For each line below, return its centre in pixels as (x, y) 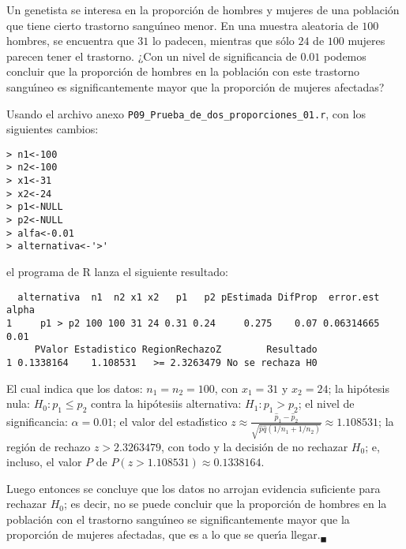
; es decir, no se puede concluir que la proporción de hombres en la (226, 504)
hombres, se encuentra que (70, 41)
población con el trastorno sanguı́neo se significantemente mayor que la (178, 519)
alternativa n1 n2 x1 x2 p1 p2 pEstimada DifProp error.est (199, 297)
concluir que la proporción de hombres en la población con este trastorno (183, 71)
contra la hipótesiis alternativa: (166, 403)
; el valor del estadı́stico (170, 421)
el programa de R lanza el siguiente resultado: (117, 272)
